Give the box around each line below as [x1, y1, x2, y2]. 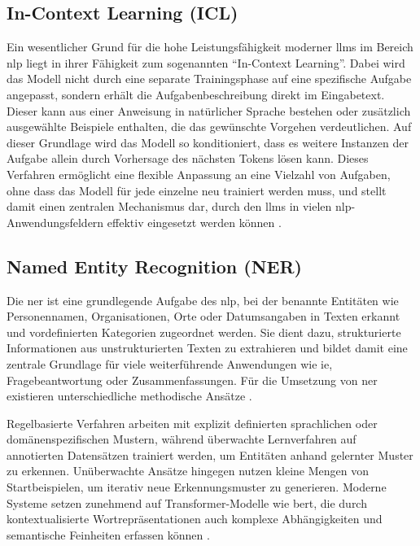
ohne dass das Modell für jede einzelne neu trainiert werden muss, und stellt [7, 181, 387, 199]
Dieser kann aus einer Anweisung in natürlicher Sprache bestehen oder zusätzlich [7, 102, 411, 119]
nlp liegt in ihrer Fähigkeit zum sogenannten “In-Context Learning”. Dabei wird [7, 54, 405, 71]
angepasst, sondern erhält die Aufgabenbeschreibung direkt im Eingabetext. [7, 85, 385, 103]
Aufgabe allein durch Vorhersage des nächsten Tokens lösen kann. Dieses [7, 150, 369, 167]
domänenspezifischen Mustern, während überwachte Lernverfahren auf [7, 430, 357, 448]
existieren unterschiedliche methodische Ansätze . [7, 387, 252, 404]
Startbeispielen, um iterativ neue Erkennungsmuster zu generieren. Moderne [7, 478, 387, 496]
